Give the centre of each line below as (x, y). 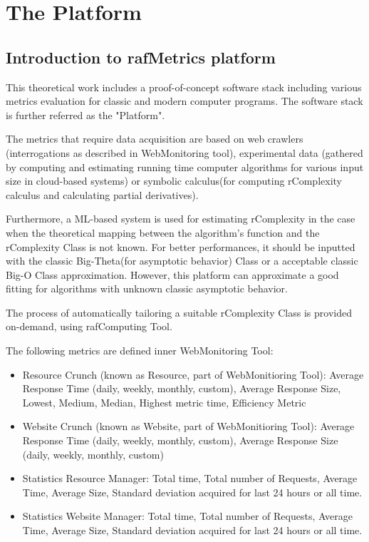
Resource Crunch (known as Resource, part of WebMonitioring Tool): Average (193, 374)
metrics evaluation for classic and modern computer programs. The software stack (184, 101)
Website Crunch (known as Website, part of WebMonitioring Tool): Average (188, 426)
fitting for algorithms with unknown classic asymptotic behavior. (147, 288)
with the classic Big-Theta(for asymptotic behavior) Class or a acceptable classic (182, 261)
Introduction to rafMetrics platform (141, 57)
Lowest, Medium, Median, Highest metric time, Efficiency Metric (164, 402)
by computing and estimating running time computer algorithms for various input (185, 167)
